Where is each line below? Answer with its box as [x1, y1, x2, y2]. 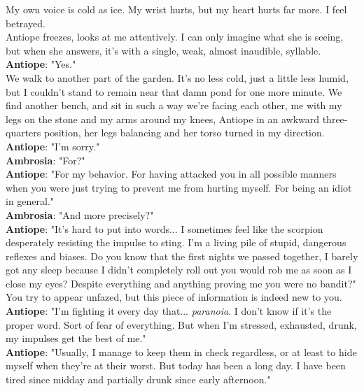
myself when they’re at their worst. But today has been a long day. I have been [6, 358, 346, 373]
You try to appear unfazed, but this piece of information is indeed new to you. [6, 290, 342, 304]
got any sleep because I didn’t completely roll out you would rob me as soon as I [6, 262, 352, 277]
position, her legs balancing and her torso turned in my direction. [43, 125, 325, 140]
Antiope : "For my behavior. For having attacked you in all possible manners [6, 166, 337, 181]
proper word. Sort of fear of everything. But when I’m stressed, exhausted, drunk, [6, 317, 357, 332]
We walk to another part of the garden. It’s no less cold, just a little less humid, [6, 70, 349, 85]
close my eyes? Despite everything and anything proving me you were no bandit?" [6, 276, 356, 290]
